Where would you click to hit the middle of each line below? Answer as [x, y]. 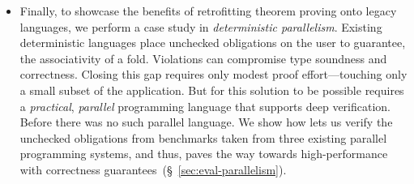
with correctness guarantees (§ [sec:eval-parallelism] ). [153, 169]
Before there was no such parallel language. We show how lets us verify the [206, 122]
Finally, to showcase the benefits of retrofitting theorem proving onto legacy [208, 11]
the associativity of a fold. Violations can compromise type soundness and [203, 58]
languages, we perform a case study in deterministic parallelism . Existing [201, 26]
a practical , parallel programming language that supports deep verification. [205, 106]
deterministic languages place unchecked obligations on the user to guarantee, [213, 43]
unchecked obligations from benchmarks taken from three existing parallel [203, 137]
